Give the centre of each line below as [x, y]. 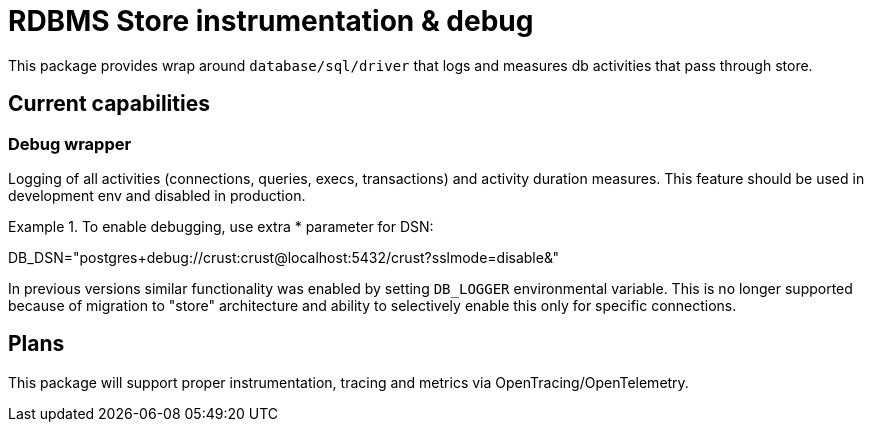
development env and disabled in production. [157, 195]
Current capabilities [109, 104]
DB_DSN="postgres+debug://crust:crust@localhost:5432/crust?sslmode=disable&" [283, 257]
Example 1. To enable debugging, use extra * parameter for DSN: [221, 226]
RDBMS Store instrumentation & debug [271, 21]
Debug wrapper [70, 143]
